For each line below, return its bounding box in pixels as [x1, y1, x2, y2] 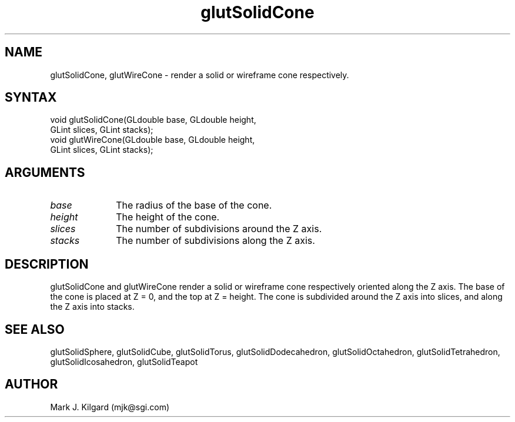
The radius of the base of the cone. [116, 199, 272, 212]
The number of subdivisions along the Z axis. [116, 235, 315, 247]
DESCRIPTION [5, 256, 89, 272]
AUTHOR [5, 377, 58, 392]
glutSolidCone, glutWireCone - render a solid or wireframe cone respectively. [50, 69, 349, 80]
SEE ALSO [5, 321, 65, 337]
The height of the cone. [116, 211, 220, 223]
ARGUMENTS [5, 165, 85, 180]
